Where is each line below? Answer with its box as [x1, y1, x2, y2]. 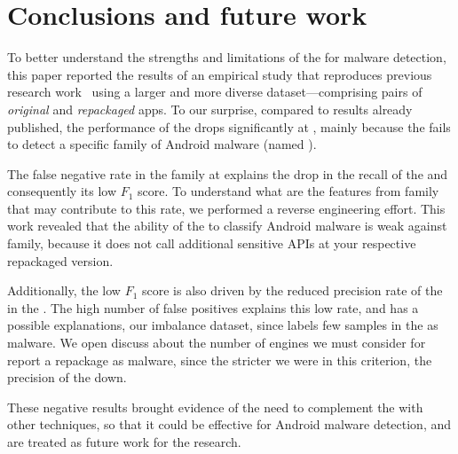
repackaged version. [7, 251, 114, 270]
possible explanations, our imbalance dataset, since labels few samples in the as [7, 316, 438, 334]
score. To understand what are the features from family [138, 182, 439, 200]
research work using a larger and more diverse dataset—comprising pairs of [7, 82, 422, 101]
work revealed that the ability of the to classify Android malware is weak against [7, 216, 447, 235]
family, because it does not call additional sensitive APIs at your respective [7, 234, 416, 253]
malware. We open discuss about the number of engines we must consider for [7, 333, 426, 352]
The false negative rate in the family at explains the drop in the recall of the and [7, 164, 448, 183]
